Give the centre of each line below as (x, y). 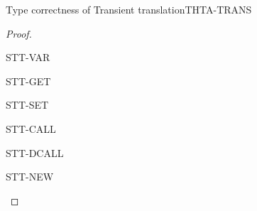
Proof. (19, 33)
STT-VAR (28, 57)
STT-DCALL (35, 152)
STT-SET (27, 105)
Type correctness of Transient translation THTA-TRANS (129, 9)
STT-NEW (30, 177)
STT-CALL (31, 128)
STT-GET (28, 81)
